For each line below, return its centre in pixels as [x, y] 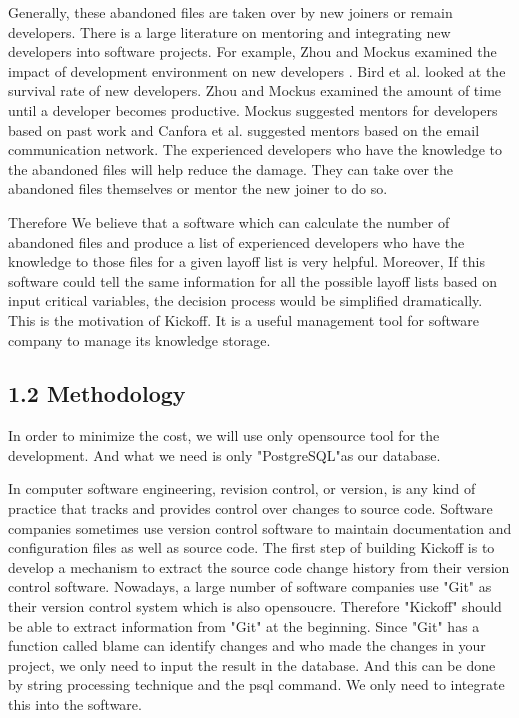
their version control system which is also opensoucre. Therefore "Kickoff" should [255, 606]
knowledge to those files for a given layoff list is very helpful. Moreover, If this [246, 261]
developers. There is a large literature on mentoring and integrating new [229, 31]
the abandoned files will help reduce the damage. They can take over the [231, 168]
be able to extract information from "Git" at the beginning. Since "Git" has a [244, 625]
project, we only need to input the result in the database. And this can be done [252, 664]
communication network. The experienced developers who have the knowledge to [255, 149]
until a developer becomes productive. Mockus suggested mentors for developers [253, 109]
